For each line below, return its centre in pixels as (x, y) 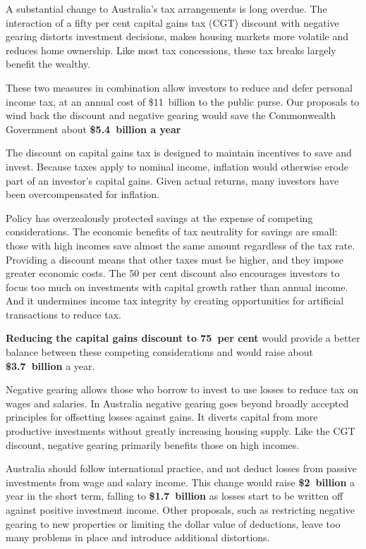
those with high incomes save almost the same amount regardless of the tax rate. (181, 245)
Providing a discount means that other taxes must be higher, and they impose (175, 259)
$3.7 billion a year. (50, 365)
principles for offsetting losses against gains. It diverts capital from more (162, 417)
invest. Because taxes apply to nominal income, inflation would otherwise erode (177, 166)
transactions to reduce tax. (63, 314)
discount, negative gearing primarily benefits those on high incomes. (153, 444)
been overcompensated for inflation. (83, 194)
